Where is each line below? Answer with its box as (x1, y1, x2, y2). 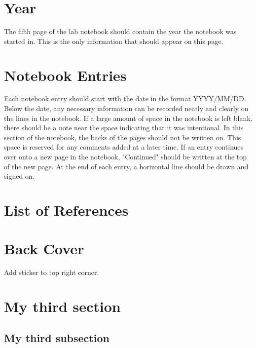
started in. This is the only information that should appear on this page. (4, 36, 223, 46)
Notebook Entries (4, 65, 127, 85)
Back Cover (4, 238, 84, 259)
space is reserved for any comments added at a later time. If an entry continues (4, 142, 244, 152)
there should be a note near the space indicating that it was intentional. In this (4, 122, 244, 133)
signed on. (4, 171, 35, 181)
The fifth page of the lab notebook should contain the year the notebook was (4, 26, 237, 37)
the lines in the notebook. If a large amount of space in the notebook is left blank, (4, 113, 253, 123)
